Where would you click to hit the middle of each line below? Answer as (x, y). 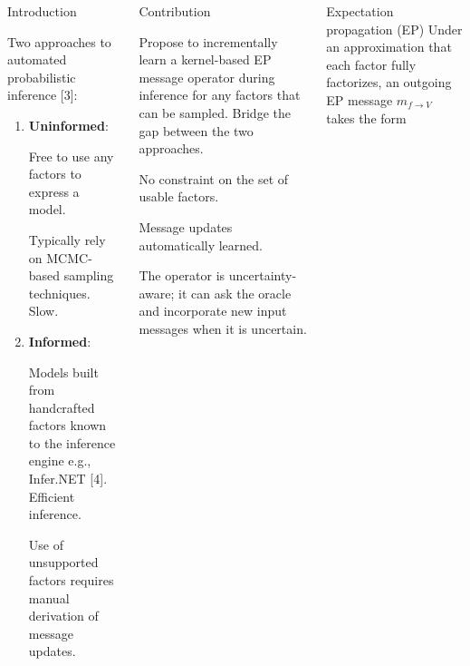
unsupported (63, 562)
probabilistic (42, 77)
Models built (63, 372)
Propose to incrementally (208, 41)
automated (37, 59)
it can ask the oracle (235, 293)
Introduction (42, 11)
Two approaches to (59, 41)
